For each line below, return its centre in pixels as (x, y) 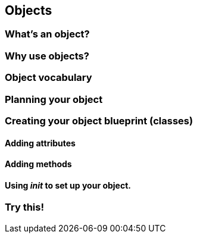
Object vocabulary (49, 78)
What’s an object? (47, 34)
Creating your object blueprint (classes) (99, 120)
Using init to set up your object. (68, 185)
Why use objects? (47, 56)
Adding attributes (40, 143)
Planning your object (54, 99)
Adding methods (38, 164)
